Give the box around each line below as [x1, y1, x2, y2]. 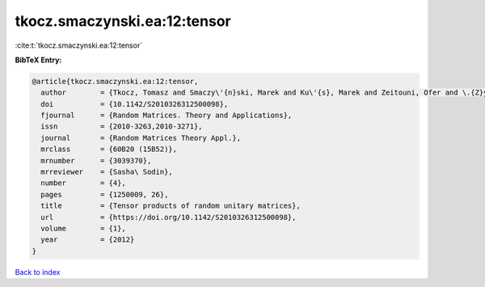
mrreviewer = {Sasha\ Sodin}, [40, 167, 173, 177]
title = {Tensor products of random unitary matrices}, [40, 201, 301, 210]
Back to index [15, 267, 61, 276]
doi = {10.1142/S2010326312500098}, [40, 99, 229, 108]
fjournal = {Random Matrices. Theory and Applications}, [40, 111, 293, 120]
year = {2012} [40, 235, 135, 244]
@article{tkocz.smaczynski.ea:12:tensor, [32, 77, 199, 86]
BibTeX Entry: [15, 55, 62, 65]
